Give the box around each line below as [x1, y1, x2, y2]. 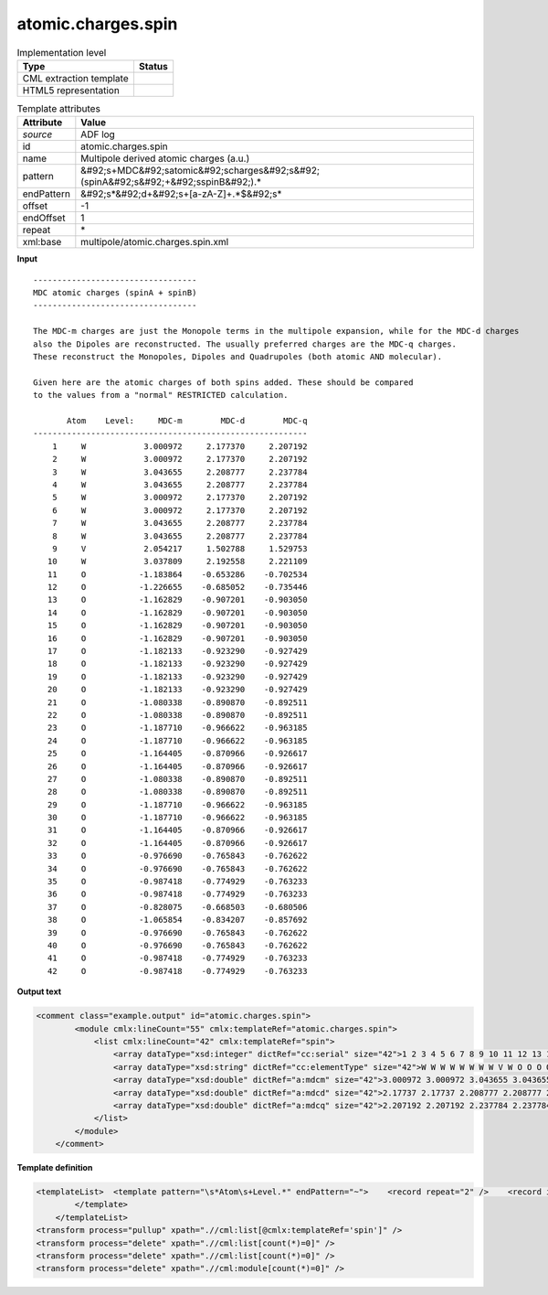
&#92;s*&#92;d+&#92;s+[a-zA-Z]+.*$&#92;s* [80, 187, 282, 200]
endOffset [22, 211, 66, 224]
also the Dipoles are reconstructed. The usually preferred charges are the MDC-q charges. [33, 338, 457, 349]
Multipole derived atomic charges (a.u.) [80, 152, 250, 165]
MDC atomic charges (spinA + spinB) [33, 288, 197, 298]
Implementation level [16, 46, 107, 59]
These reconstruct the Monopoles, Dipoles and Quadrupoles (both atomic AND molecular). [33, 352, 443, 362]
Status [138, 59, 168, 72]
